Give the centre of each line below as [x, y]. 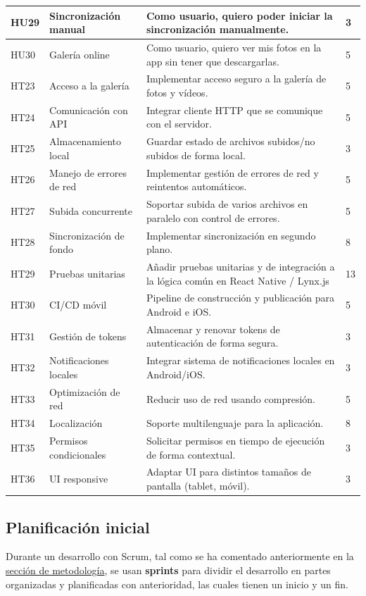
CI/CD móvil [78, 305]
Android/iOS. [176, 374]
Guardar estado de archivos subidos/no [231, 141]
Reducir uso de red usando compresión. [231, 398]
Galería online [80, 54]
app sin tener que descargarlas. [213, 61]
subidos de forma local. [196, 155]
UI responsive [79, 479]
